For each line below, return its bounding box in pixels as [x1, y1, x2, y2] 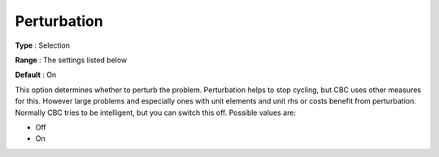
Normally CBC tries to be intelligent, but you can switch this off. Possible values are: [15, 108, 297, 117]
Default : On [15, 70, 57, 80]
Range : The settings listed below [15, 55, 128, 65]
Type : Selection [15, 40, 71, 50]
